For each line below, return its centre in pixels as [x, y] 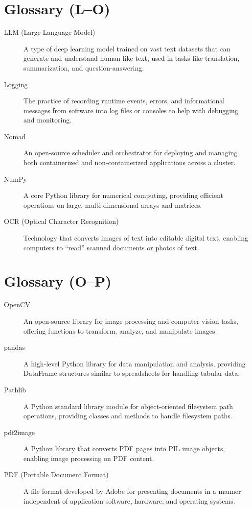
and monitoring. [48, 120]
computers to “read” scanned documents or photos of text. [111, 247]
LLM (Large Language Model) [50, 32]
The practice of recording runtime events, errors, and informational [124, 101]
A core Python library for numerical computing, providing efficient [124, 195]
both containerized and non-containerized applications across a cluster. [130, 162]
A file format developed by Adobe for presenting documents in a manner [132, 491]
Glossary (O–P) [58, 281]
